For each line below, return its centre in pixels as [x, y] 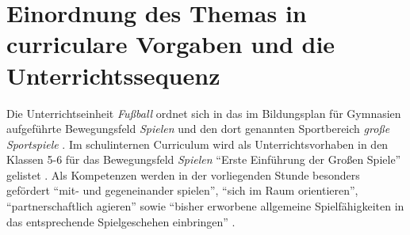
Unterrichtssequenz [113, 75]
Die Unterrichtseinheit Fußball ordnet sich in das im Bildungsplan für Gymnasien [204, 113]
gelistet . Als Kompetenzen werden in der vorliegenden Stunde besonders [183, 174]
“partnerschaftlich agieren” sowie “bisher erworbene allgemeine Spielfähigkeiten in [205, 206]
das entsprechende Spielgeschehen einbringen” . [121, 221]
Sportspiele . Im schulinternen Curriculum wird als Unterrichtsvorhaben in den [197, 144]
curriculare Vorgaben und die [171, 44]
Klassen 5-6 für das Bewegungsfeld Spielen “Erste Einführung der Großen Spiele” [204, 159]
